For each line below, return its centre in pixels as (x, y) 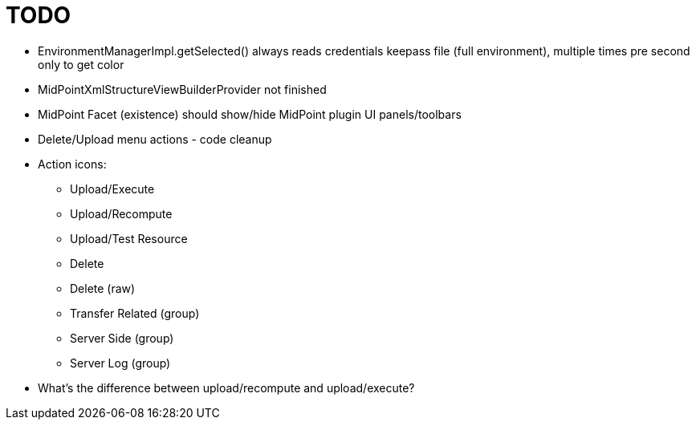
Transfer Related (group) (135, 313)
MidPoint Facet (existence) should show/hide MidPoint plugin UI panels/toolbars (250, 114)
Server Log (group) (120, 363)
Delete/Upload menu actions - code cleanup (155, 139)
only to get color (81, 64)
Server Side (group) (122, 338)
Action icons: (72, 164)
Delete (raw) (103, 288)
